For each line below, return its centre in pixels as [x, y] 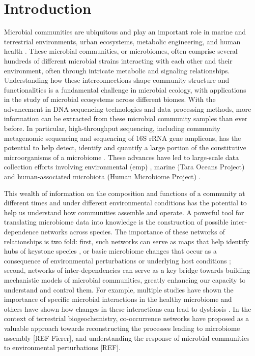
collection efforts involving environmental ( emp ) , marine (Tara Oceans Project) [124, 167]
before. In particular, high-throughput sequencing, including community [112, 128]
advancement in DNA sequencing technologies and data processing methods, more [127, 109]
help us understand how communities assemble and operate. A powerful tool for [124, 212]
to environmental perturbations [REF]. [62, 347]
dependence [21, 231]
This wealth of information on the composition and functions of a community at [125, 193]
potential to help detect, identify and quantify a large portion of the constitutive [125, 147]
